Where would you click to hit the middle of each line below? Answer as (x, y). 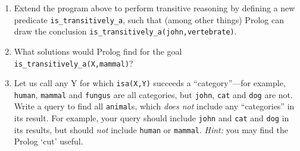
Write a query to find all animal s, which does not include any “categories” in (154, 106)
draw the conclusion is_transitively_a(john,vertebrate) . (125, 31)
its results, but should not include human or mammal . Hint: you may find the (151, 129)
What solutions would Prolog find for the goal (98, 51)
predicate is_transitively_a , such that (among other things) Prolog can (149, 19)
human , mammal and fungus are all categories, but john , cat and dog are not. (153, 94)
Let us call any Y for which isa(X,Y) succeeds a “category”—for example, (150, 83)
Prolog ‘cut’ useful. (49, 141)
